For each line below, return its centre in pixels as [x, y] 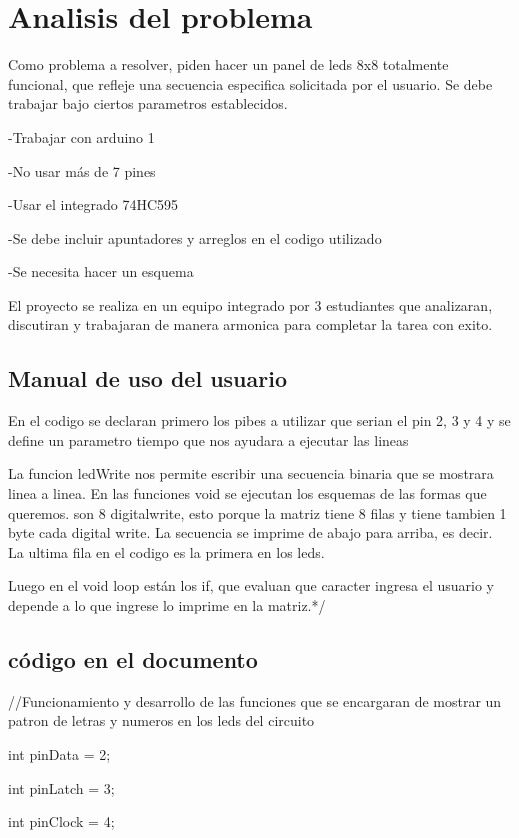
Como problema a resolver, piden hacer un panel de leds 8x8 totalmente [228, 64]
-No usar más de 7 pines [82, 170]
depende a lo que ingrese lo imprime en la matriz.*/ [167, 605]
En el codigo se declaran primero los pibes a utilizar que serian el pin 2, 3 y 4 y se [259, 420]
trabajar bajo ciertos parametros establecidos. [148, 103]
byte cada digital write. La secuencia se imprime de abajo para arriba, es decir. [250, 532]
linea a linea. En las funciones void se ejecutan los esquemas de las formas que [247, 493]
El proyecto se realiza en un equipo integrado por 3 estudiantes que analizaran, [250, 304]
